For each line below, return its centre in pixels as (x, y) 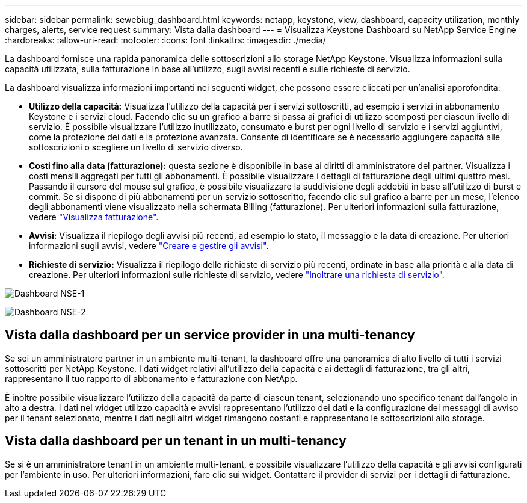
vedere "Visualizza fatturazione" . (94, 217)
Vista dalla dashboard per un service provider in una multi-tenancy (210, 335)
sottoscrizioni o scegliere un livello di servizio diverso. (136, 147)
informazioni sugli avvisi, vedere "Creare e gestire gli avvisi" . (149, 246)
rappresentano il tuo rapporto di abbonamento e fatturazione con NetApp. (151, 378)
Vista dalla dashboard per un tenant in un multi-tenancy (176, 441)
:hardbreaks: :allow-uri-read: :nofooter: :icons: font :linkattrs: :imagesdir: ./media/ (165, 40)
